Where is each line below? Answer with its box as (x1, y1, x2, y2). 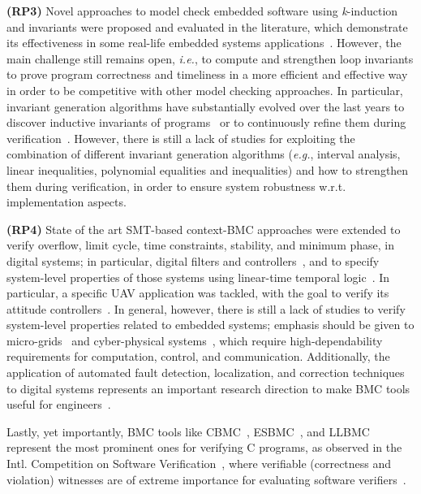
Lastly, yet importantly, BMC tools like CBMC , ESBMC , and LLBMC (6, 422, 370, 440)
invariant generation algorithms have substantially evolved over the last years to (6, 97, 405, 115)
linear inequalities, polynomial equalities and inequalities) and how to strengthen (6, 161, 409, 178)
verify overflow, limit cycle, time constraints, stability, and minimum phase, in (6, 236, 394, 253)
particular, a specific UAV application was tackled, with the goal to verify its (6, 284, 389, 301)
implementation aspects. (6, 193, 127, 210)
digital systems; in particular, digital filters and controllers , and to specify (6, 252, 380, 269)
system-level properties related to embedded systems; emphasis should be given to (6, 316, 415, 333)
